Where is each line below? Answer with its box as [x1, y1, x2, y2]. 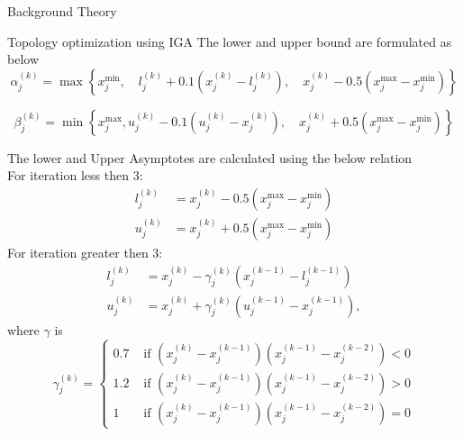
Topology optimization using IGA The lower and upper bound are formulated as [7, 32, 452, 50]
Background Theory [7, 2, 117, 20]
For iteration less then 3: [7, 166, 143, 185]
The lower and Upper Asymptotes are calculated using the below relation [7, 148, 413, 167]
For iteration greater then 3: [7, 243, 163, 262]
